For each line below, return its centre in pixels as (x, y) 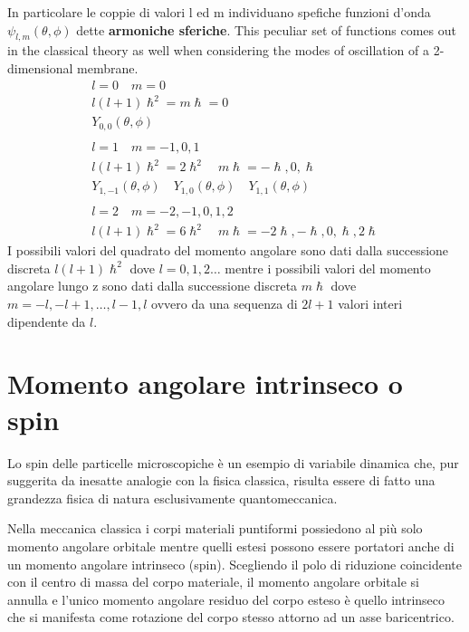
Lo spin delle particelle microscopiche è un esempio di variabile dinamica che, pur (233, 462)
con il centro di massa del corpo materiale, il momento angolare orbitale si (213, 582)
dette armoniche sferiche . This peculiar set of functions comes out (266, 29)
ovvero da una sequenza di (225, 304)
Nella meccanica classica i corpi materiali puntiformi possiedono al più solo (215, 528)
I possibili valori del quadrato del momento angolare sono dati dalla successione (228, 250)
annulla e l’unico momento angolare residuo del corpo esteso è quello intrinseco (226, 599)
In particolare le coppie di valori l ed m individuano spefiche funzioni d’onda (219, 12)
